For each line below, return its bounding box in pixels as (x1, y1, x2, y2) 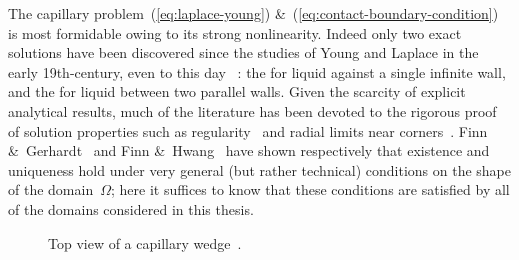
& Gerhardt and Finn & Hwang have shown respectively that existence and (8, 140, 490, 161)
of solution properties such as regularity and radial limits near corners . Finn (8, 120, 488, 141)
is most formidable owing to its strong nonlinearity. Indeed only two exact (8, 22, 462, 43)
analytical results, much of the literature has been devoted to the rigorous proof (8, 100, 497, 121)
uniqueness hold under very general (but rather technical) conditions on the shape (8, 159, 511, 180)
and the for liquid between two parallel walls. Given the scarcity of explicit (8, 81, 466, 102)
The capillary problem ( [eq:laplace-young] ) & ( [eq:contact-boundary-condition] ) (8, 3, 499, 23)
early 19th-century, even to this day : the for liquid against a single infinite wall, (8, 61, 506, 82)
